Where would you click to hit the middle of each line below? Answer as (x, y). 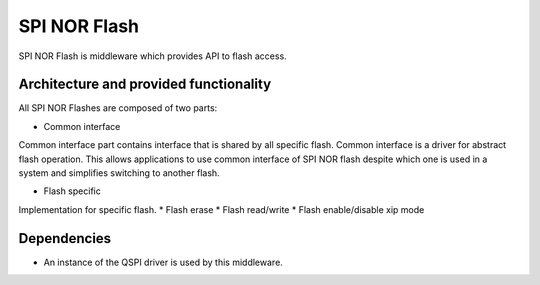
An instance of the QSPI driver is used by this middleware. (163, 262)
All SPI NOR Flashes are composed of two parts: (118, 108)
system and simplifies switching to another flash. (119, 173)
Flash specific (72, 191)
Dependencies (65, 238)
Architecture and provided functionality (145, 84)
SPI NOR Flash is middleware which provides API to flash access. (152, 56)
